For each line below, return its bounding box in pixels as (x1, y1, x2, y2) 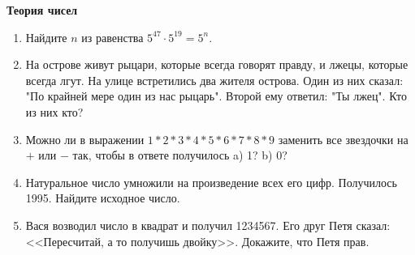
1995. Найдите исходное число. (25, 189, 180, 206)
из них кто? (25, 103, 84, 120)
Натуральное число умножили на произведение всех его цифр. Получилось (25, 173, 397, 190)
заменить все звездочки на (278, 130, 409, 147)
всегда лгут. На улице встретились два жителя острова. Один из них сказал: (25, 71, 404, 88)
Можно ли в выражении (25, 130, 145, 147)
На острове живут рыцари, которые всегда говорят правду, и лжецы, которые (25, 56, 409, 73)
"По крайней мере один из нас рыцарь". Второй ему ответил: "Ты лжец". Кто (25, 87, 407, 104)
